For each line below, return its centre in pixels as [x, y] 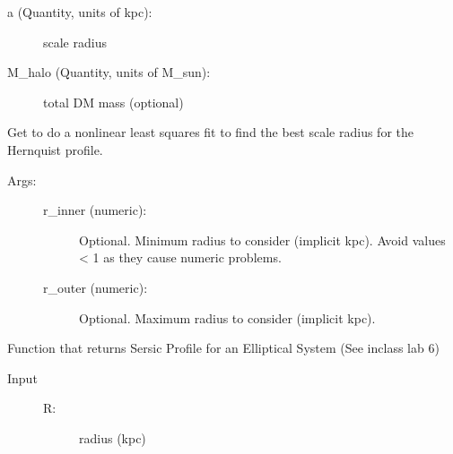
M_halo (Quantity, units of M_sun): [109, 72]
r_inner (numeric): [95, 210]
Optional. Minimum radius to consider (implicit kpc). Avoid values [262, 240]
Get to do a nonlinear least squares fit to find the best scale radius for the [210, 132]
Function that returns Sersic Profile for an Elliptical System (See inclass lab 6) [223, 348]
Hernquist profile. [55, 149]
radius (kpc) [113, 437]
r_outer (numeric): [96, 287]
